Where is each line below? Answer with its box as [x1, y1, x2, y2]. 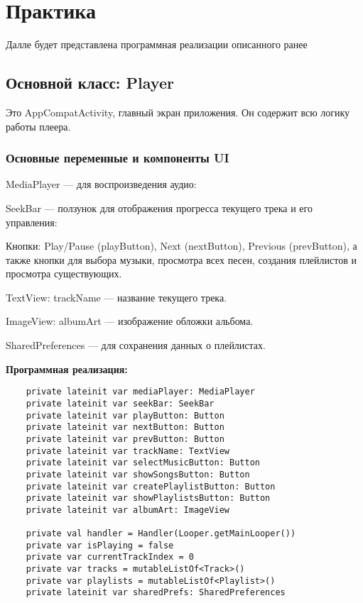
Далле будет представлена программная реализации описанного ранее [6, 37, 308, 52]
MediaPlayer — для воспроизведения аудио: [6, 177, 197, 192]
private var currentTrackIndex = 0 [26, 552, 194, 563]
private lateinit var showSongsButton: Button [26, 469, 250, 480]
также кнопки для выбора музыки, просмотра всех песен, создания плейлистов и [6, 252, 357, 267]
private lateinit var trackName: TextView [26, 446, 229, 456]
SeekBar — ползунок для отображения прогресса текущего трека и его [6, 200, 313, 215]
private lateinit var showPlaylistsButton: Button [26, 493, 271, 504]
